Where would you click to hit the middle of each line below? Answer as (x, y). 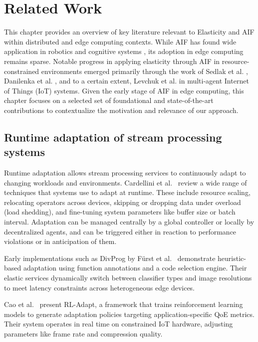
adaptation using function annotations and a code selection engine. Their (135, 268)
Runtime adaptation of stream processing (113, 137)
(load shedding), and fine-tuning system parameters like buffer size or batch (120, 212)
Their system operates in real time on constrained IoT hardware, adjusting (119, 324)
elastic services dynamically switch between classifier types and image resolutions (128, 277)
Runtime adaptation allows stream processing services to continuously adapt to (125, 173)
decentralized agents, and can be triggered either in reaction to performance (120, 231)
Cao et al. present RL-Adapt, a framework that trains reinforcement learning (124, 304)
